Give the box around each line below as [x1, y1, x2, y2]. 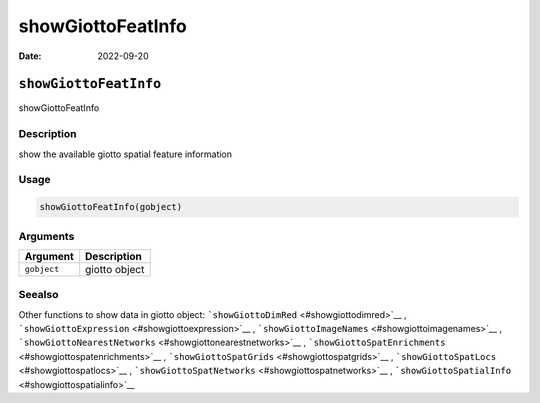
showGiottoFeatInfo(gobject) [39, 201, 183, 213]
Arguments [18, 229, 75, 243]
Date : [18, 50, 42, 62]
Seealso [18, 288, 59, 302]
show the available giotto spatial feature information [18, 148, 233, 160]
